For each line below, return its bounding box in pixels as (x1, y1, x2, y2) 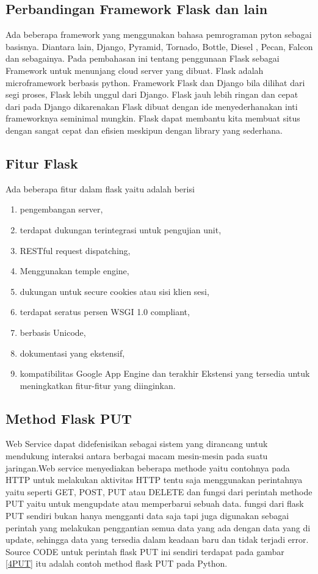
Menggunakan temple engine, (20, 264, 129, 277)
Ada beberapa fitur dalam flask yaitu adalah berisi (5, 182, 195, 195)
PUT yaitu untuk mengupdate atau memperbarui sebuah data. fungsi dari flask (5, 497, 304, 510)
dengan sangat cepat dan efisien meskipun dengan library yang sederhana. (5, 123, 283, 136)
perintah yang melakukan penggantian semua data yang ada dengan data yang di (5, 521, 311, 534)
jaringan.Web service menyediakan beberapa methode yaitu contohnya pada (5, 461, 290, 474)
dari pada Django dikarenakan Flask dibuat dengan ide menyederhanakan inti (5, 100, 298, 112)
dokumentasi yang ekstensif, (20, 346, 125, 359)
